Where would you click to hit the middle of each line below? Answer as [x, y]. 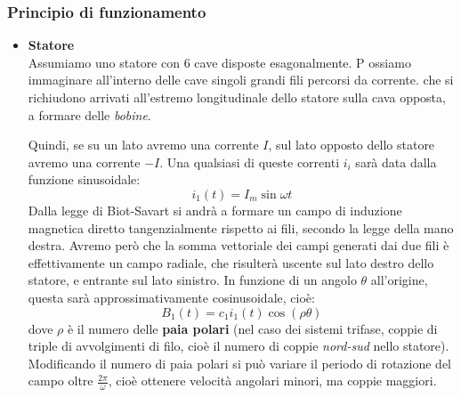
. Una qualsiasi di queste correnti [250, 162]
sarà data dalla [396, 162]
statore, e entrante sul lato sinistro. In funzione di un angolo [192, 280]
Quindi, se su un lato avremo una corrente [143, 145]
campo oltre [61, 381]
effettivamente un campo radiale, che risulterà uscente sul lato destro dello [231, 262]
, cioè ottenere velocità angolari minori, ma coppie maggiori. [272, 381]
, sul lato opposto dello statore [352, 145]
